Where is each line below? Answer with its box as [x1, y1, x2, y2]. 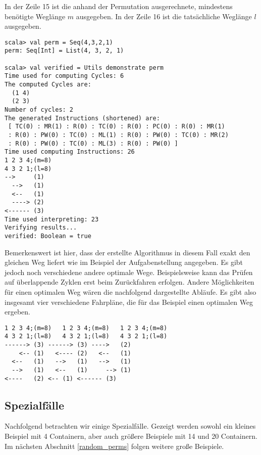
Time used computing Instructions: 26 [5, 148, 135, 156]
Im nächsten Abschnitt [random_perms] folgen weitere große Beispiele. [5, 440, 224, 451]
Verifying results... [5, 224, 77, 232]
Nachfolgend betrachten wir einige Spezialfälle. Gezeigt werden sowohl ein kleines [5, 421, 256, 431]
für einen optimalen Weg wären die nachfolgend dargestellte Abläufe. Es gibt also [5, 286, 256, 297]
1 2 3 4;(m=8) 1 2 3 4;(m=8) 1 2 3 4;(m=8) [5, 324, 168, 332]
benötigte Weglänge [5, 11, 66, 21]
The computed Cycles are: [5, 81, 91, 88]
